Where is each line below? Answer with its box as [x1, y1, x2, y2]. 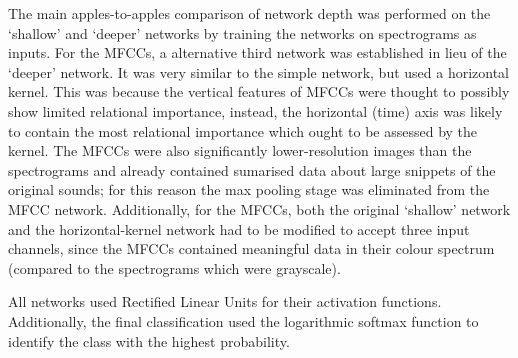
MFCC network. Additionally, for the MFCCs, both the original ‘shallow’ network [8, 198, 511, 219]
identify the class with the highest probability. [8, 330, 290, 351]
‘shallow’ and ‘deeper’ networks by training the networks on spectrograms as [8, 22, 477, 43]
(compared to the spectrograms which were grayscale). [8, 257, 341, 278]
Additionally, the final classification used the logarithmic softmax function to [8, 310, 479, 331]
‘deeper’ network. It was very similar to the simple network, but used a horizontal [8, 61, 510, 82]
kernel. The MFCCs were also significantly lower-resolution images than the [8, 140, 472, 161]
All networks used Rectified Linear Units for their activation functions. [8, 291, 442, 312]
